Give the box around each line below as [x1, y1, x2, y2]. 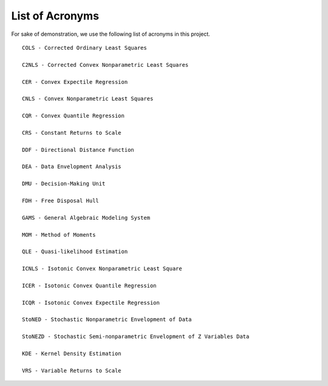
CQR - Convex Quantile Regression [22, 112, 125, 120]
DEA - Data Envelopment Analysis [22, 163, 121, 170]
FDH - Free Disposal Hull [22, 197, 100, 204]
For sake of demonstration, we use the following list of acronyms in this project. [11, 30, 211, 38]
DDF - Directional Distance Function [22, 146, 135, 153]
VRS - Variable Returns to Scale [22, 367, 121, 374]
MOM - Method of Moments [22, 231, 96, 238]
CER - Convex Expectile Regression [22, 78, 128, 85]
